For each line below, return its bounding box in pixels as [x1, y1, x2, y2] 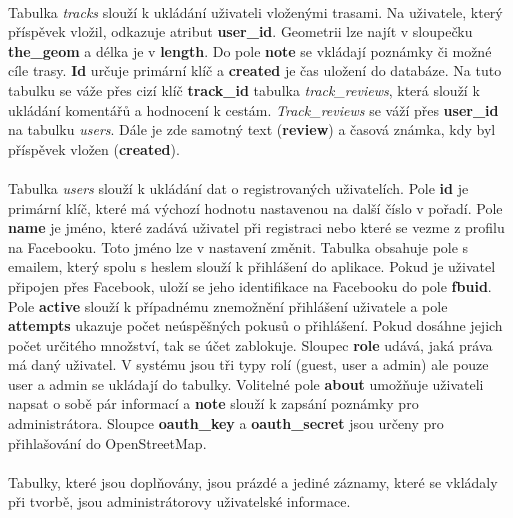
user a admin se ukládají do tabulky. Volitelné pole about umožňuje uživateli [8, 373, 484, 394]
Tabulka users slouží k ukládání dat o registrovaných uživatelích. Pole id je [8, 177, 469, 198]
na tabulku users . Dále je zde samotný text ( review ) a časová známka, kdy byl [8, 119, 496, 140]
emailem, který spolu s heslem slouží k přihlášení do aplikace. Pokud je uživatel [8, 256, 496, 277]
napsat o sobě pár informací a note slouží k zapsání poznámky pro [8, 393, 419, 414]
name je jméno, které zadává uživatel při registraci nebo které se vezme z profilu [8, 217, 505, 238]
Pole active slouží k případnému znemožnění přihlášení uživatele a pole [8, 295, 448, 316]
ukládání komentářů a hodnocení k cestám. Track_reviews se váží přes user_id [8, 99, 499, 120]
